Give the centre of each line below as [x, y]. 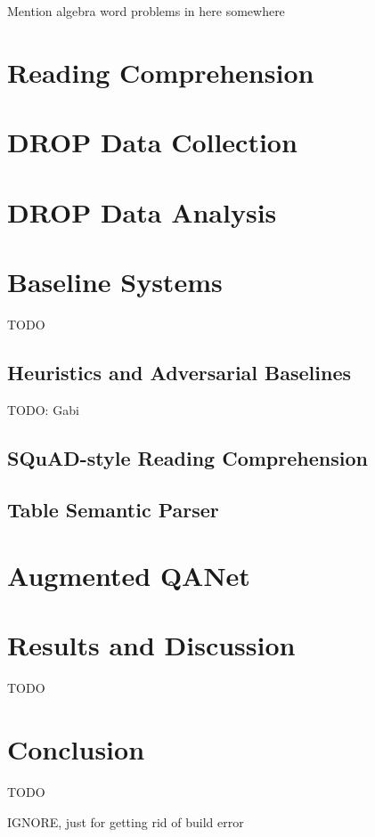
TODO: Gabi [43, 409]
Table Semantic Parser [113, 510]
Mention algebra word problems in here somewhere [146, 11]
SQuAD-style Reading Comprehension [187, 457]
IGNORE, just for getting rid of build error [126, 821]
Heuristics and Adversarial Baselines [179, 372]
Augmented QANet [129, 575]
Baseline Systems [115, 281]
